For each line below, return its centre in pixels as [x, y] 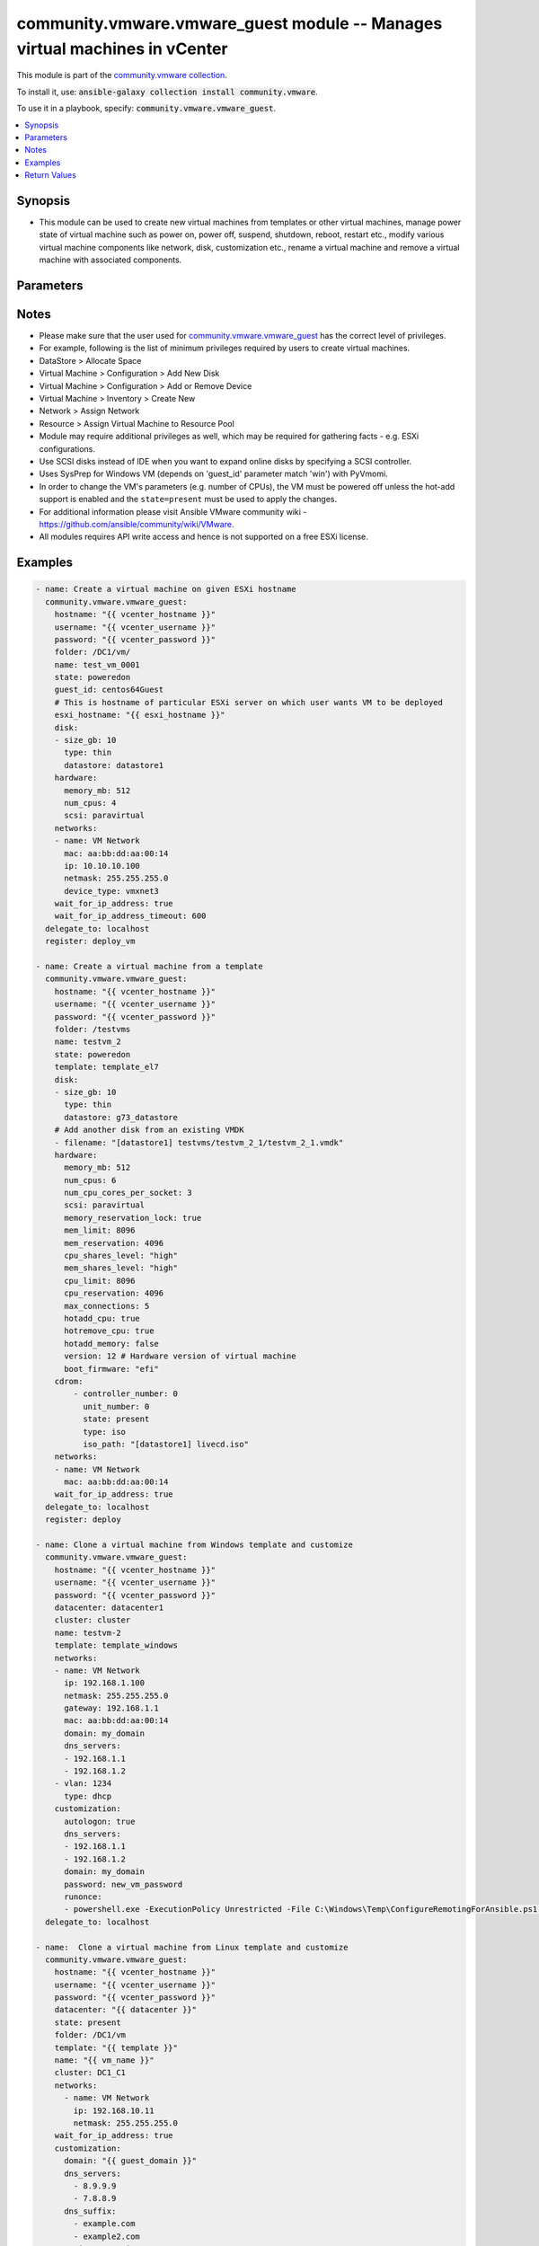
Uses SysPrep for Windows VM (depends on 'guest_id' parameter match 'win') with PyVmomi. [213, 474]
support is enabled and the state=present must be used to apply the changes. [188, 500]
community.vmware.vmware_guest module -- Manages [230, 23]
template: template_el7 [106, 1067]
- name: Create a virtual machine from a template [150, 967]
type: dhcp [88, 1796]
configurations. [67, 448]
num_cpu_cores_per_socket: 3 [128, 1193]
